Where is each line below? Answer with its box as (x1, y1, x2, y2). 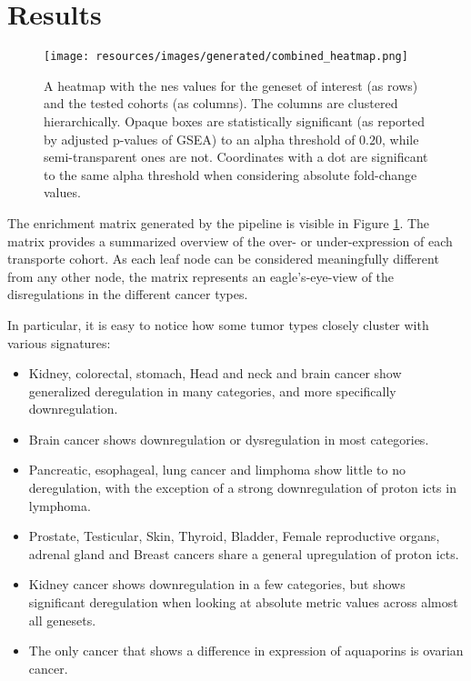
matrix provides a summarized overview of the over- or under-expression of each (7, 231, 453, 250)
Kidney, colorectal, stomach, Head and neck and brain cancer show (28, 364, 402, 383)
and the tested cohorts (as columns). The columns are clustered (44, 94, 398, 113)
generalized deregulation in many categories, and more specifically (28, 381, 396, 400)
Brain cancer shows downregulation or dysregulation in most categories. (28, 429, 429, 448)
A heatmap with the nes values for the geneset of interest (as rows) (44, 75, 418, 95)
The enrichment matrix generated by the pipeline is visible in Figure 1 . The (7, 213, 430, 232)
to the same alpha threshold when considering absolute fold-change (44, 165, 417, 184)
